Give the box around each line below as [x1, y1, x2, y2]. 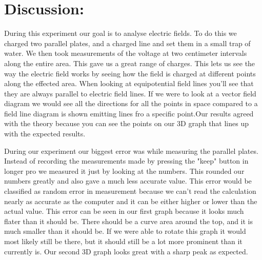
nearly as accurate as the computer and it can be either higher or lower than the [4, 195, 257, 206]
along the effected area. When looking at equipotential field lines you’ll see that [4, 78, 254, 89]
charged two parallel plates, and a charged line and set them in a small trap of [4, 37, 251, 48]
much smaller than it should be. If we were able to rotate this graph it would [4, 226, 246, 236]
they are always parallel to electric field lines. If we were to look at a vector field [4, 88, 256, 98]
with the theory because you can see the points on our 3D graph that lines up [4, 118, 249, 129]
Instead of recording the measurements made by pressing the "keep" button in [4, 155, 249, 166]
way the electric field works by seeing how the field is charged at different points [4, 68, 256, 78]
